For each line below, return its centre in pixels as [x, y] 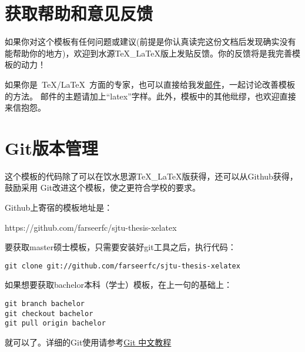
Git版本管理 [51, 147]
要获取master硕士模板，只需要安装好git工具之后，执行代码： [120, 247]
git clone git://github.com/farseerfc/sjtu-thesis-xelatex [123, 266]
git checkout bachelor [49, 313]
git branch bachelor [45, 304]
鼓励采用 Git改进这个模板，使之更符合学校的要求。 [103, 187]
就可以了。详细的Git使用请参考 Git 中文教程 [88, 342]
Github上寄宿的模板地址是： [59, 207]
